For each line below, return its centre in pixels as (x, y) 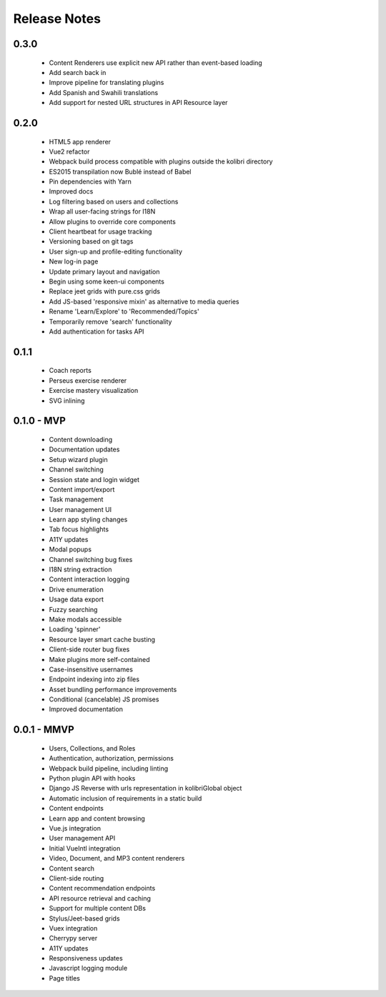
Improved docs (71, 191)
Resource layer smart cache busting (102, 639)
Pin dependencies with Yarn (90, 181)
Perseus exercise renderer (88, 380)
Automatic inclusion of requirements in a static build (125, 798)
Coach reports (70, 371)
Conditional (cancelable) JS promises (104, 699)
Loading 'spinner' (75, 629)
